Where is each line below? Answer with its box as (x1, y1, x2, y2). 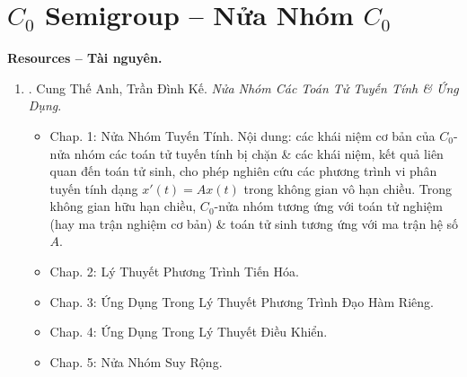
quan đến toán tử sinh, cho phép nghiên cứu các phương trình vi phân (49, 162, 437, 180)
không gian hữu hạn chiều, (49, 197, 197, 215)
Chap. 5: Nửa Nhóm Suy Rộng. (49, 352, 223, 371)
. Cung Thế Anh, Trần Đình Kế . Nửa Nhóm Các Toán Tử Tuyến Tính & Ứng (28, 78, 459, 97)
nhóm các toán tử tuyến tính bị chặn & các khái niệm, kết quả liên (74, 144, 444, 162)
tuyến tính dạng (49, 179, 138, 197)
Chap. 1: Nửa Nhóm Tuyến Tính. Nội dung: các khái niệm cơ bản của (49, 126, 436, 145)
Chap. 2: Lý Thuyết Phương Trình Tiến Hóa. (49, 262, 299, 281)
